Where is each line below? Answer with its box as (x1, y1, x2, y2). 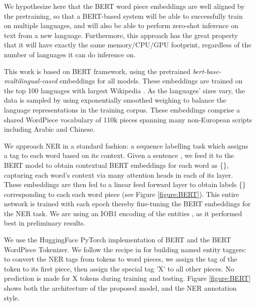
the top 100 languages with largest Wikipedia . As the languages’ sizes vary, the (4, 85, 245, 95)
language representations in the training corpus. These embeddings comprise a (4, 104, 240, 115)
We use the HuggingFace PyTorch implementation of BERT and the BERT (4, 234, 231, 245)
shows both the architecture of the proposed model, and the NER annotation (4, 283, 237, 293)
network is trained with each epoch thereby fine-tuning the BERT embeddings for (4, 198, 251, 209)
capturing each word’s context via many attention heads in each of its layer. (4, 169, 233, 180)
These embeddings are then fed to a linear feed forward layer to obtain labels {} (4, 179, 246, 190)
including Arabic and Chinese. (4, 124, 95, 134)
